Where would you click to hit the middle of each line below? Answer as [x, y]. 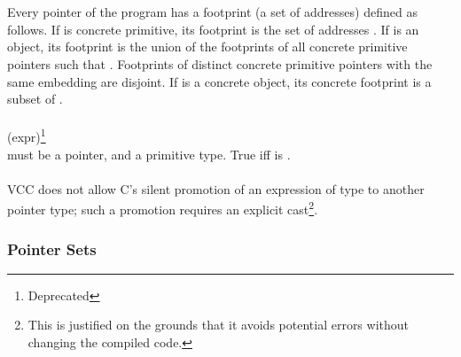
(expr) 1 [27, 135]
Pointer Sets [52, 248]
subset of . [35, 99]
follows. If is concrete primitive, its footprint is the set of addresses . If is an [213, 29]
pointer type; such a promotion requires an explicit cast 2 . [163, 208]
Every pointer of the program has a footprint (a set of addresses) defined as [212, 12]
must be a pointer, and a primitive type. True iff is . [149, 154]
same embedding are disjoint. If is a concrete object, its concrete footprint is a [219, 81]
